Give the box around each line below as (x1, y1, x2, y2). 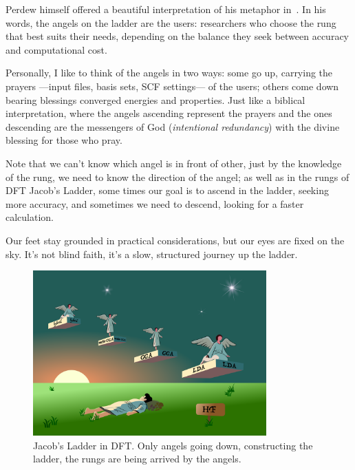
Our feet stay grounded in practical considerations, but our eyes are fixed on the (6, 233, 345, 247)
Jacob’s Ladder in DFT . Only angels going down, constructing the (33, 438, 313, 452)
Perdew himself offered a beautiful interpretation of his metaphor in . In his (6, 2, 326, 16)
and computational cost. (6, 42, 107, 56)
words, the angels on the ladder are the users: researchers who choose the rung (6, 15, 336, 30)
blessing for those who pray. (6, 133, 122, 147)
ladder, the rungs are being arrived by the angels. (33, 451, 241, 466)
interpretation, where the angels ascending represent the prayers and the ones (6, 106, 332, 120)
